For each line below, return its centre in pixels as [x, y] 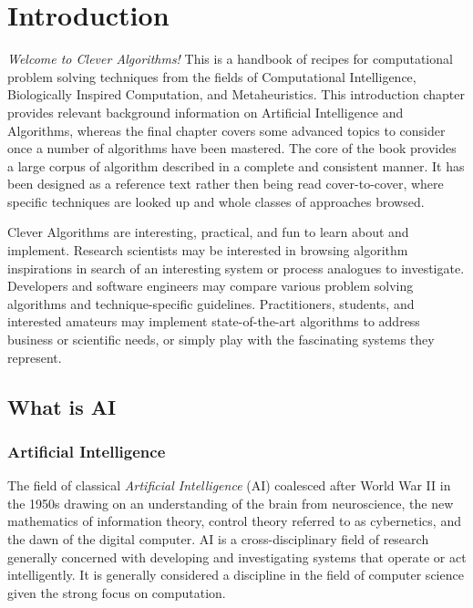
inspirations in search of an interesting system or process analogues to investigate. [236, 268]
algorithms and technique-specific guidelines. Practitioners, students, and [211, 303]
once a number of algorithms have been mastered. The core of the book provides [232, 148]
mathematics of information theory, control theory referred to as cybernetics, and [234, 521]
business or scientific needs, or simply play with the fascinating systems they [221, 340]
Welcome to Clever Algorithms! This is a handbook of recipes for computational [230, 59]
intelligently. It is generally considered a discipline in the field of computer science [236, 575]
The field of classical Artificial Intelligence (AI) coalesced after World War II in [229, 485]
